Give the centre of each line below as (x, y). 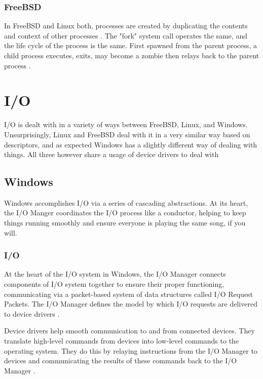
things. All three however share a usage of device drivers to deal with (111, 154)
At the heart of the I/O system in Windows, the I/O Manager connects (115, 274)
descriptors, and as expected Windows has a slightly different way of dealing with (131, 144)
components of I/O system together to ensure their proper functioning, (114, 284)
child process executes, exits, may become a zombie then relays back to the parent (132, 55)
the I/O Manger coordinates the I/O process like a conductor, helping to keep (125, 213)
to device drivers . (32, 313)
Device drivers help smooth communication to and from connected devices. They (129, 331)
